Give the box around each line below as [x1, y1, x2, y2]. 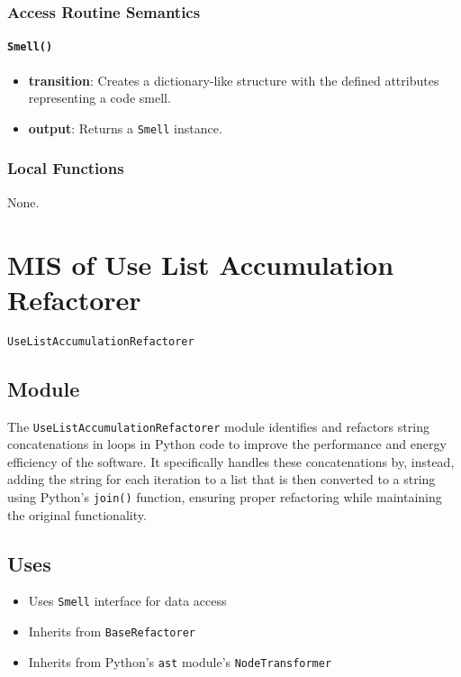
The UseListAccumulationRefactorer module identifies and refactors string [7, 416, 429, 435]
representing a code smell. [28, 88, 171, 107]
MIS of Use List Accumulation [7, 245, 394, 282]
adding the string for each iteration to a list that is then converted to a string [7, 470, 436, 489]
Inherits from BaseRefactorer [28, 622, 195, 641]
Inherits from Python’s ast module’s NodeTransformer [28, 652, 332, 671]
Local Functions [7, 157, 124, 179]
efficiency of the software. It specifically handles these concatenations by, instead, [7, 452, 455, 471]
